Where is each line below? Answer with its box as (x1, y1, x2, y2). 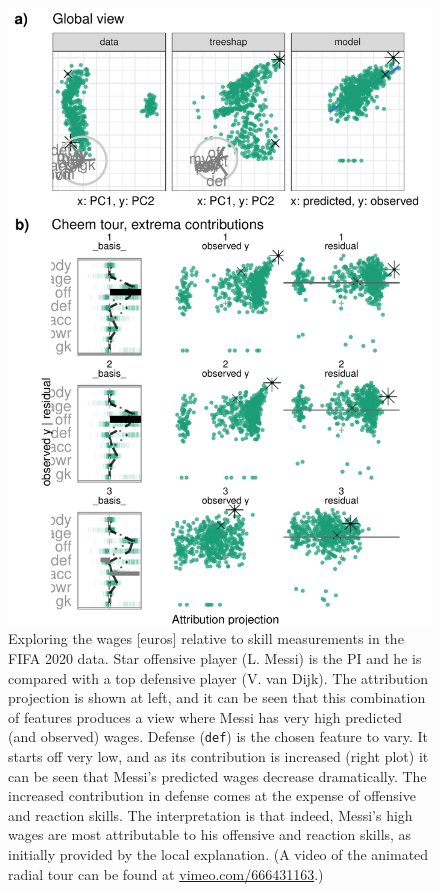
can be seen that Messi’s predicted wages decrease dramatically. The (8, 765, 427, 786)
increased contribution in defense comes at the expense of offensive (8, 785, 416, 806)
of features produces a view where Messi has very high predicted (8, 706, 403, 727)
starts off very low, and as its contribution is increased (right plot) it (8, 745, 429, 766)
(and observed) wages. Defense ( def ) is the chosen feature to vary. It (8, 726, 428, 747)
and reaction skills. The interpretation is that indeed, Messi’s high (8, 804, 413, 825)
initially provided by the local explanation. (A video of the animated (8, 843, 429, 864)
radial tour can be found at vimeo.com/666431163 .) (8, 863, 324, 884)
